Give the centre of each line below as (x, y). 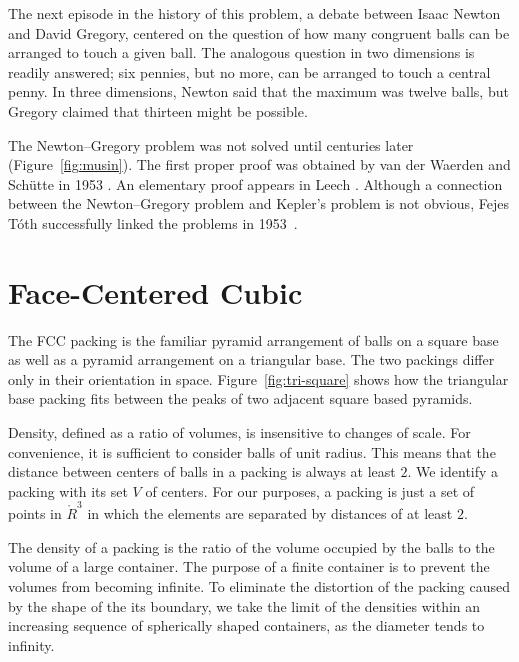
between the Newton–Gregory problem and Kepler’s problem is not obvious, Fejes (258, 203)
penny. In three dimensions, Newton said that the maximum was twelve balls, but (258, 91)
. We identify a (453, 471)
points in (35, 513)
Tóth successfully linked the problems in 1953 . (153, 222)
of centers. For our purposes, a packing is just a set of (310, 490)
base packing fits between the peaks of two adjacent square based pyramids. (240, 398)
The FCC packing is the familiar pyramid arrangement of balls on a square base (253, 339)
